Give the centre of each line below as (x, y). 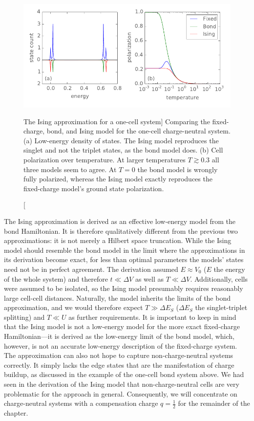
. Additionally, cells (219, 278)
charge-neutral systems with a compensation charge (81, 403)
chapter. (16, 413)
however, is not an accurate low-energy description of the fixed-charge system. (121, 345)
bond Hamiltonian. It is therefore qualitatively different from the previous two (121, 231)
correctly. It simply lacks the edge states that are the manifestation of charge (119, 365)
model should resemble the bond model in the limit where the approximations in (125, 250)
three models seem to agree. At (70, 169)
